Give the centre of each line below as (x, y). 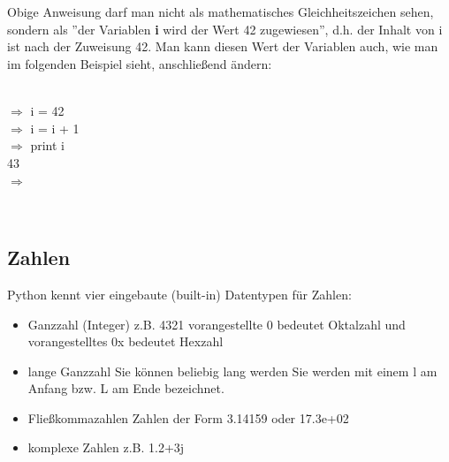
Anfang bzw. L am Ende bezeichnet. (126, 388)
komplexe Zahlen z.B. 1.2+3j (106, 447)
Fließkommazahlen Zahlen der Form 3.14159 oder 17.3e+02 (188, 417)
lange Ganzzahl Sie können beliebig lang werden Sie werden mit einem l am (232, 371)
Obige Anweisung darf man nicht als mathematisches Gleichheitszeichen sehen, (221, 12)
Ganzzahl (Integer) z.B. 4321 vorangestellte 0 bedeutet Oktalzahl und (217, 324)
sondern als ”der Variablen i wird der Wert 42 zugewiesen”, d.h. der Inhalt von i (225, 29)
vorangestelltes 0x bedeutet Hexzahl (126, 341)
